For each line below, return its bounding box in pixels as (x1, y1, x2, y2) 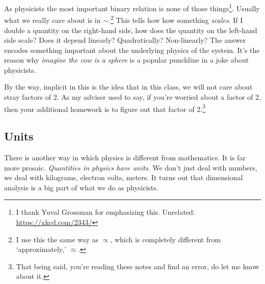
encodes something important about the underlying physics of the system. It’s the (4, 44, 260, 55)
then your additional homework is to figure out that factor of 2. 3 (4, 102, 206, 114)
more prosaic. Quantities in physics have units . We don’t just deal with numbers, (4, 162, 257, 173)
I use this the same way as (16, 234, 99, 244)
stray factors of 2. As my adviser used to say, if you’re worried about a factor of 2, (4, 92, 261, 102)
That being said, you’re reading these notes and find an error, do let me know (16, 261, 259, 271)
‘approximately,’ (16, 244, 66, 254)
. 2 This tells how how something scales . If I (109, 13, 243, 25)
